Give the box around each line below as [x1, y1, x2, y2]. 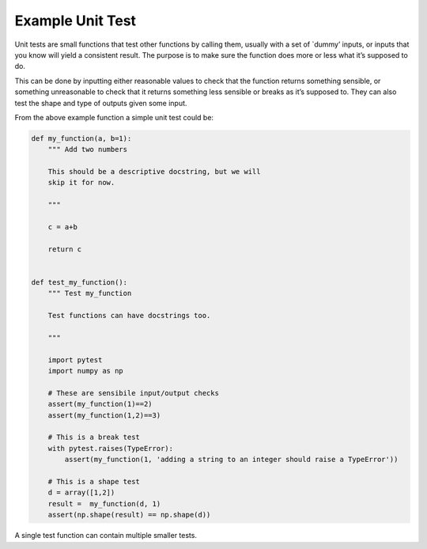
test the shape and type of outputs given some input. [14, 98, 187, 108]
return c [47, 244, 82, 253]
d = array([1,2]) [47, 488, 115, 498]
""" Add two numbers [47, 145, 128, 154]
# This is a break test [47, 433, 140, 442]
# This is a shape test [47, 477, 140, 486]
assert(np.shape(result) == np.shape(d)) [47, 510, 211, 520]
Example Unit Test [14, 12, 137, 29]
